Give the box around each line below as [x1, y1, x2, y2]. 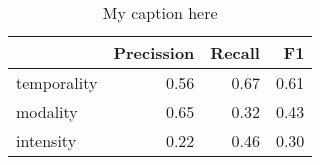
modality [16, 100, 78, 123]
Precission [113, 41, 195, 64]
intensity [16, 129, 77, 152]
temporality [16, 71, 98, 94]
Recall [210, 41, 260, 64]
